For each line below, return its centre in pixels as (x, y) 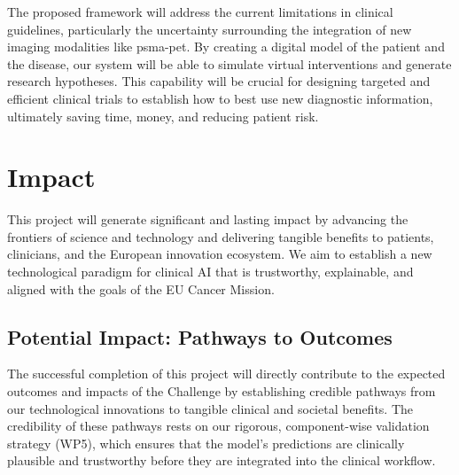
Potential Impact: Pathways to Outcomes (200, 336)
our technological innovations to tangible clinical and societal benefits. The (210, 408)
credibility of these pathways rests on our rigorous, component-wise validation (218, 426)
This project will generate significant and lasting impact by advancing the (208, 219)
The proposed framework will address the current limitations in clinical (200, 12)
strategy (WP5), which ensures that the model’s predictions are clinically (206, 443)
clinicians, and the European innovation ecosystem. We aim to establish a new (220, 254)
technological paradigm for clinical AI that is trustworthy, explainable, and (210, 272)
